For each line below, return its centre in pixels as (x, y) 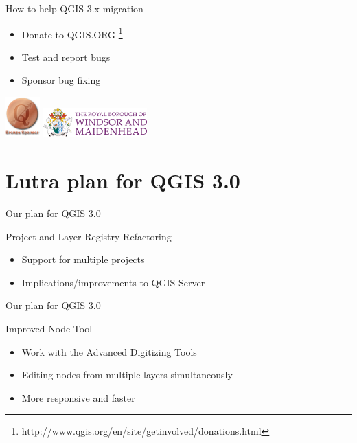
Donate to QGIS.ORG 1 (72, 33)
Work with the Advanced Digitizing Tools (109, 351)
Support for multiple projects (83, 259)
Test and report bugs (66, 57)
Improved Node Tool (49, 328)
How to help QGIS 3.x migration (74, 8)
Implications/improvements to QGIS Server (113, 282)
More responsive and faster (78, 397)
